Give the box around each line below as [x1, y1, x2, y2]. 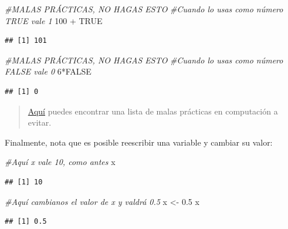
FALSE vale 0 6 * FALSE [5, 65, 92, 78]
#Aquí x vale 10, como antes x [5, 156, 116, 168]
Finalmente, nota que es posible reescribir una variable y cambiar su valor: [5, 136, 273, 148]
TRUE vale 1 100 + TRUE [5, 14, 103, 26]
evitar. [28, 116, 52, 129]
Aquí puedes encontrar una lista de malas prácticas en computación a [28, 105, 278, 117]
